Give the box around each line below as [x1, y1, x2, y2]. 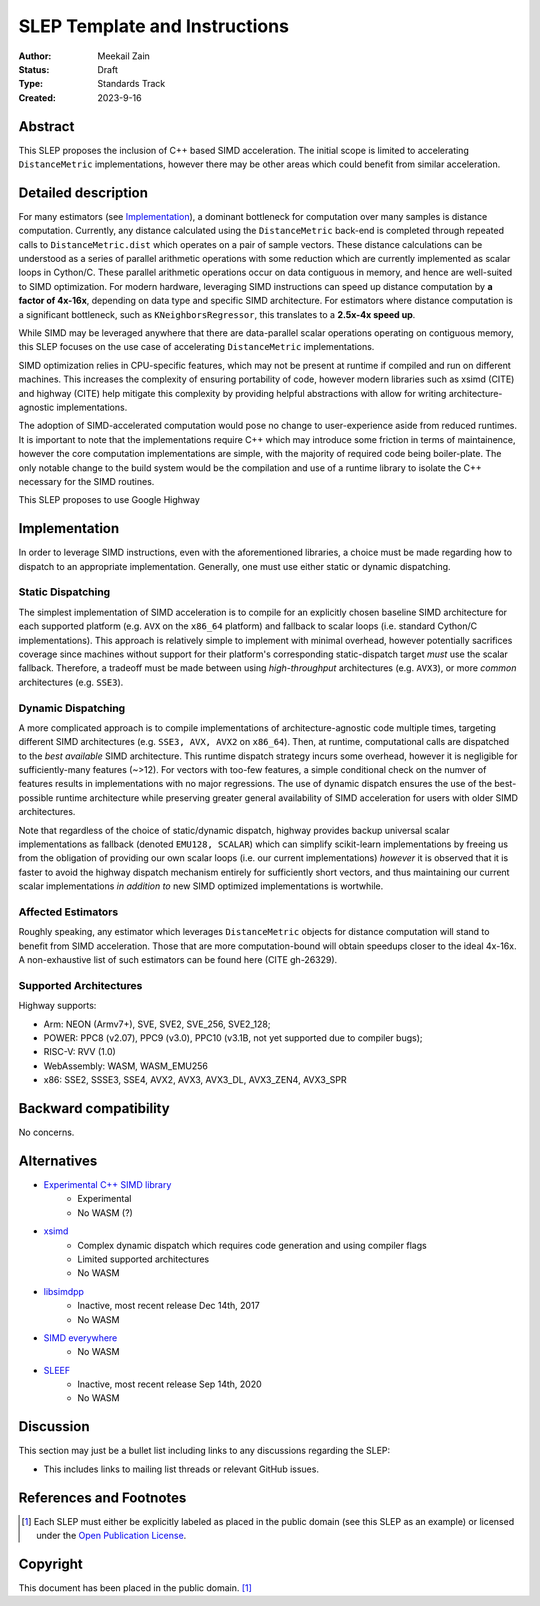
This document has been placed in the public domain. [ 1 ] [18, 1581, 252, 1594]
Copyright [18, 1555, 84, 1572]
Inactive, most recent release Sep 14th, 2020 [77, 1378, 262, 1390]
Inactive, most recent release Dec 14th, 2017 [77, 1300, 260, 1312]
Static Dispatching [18, 585, 111, 599]
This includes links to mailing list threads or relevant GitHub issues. [43, 1463, 320, 1475]
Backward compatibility [18, 1100, 170, 1117]
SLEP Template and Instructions [18, 15, 290, 37]
